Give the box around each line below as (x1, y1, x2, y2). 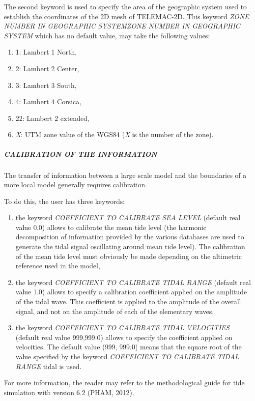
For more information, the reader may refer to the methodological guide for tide (4, 377, 245, 388)
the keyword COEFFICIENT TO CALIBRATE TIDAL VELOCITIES (15, 322, 230, 333)
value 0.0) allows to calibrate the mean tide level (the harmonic (15, 222, 207, 232)
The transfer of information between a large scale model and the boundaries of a (4, 170, 247, 180)
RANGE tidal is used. (15, 361, 82, 371)
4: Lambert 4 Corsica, (15, 96, 82, 107)
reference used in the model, (15, 260, 100, 271)
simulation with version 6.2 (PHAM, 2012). (4, 387, 134, 397)
